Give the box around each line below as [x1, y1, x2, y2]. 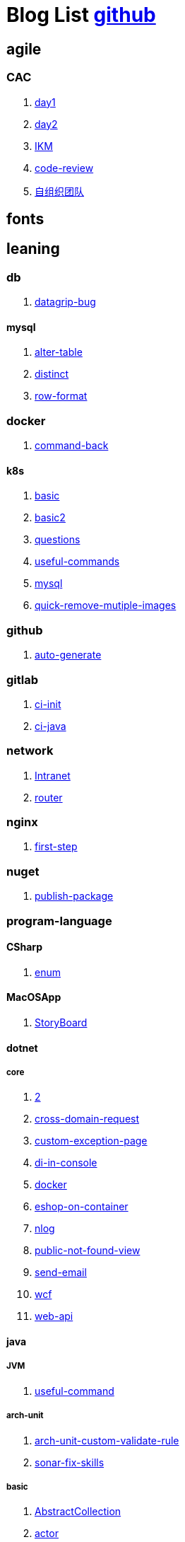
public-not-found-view [35, 1244, 141, 1257]
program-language [6, 913, 112, 928]
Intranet [35, 769, 71, 782]
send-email [35, 1266, 87, 1279]
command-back [35, 439, 109, 452]
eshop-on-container [35, 1200, 129, 1213]
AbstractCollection [35, 1505, 121, 1518]
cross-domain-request [35, 1113, 140, 1125]
